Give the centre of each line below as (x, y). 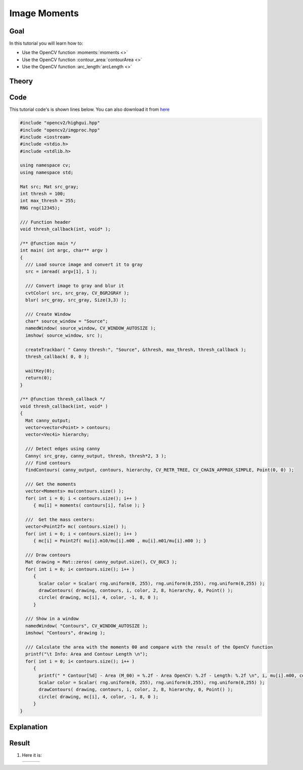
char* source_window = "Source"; (67, 321)
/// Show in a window (52, 619)
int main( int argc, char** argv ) (64, 250)
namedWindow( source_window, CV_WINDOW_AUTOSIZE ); (91, 328)
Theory (21, 81)
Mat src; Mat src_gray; (49, 187)
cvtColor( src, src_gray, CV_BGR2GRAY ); (78, 293)
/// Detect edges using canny (63, 449)
